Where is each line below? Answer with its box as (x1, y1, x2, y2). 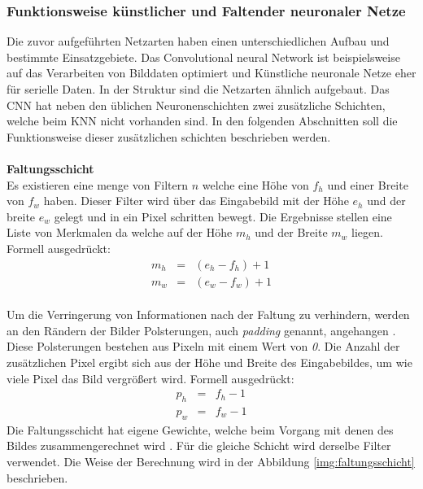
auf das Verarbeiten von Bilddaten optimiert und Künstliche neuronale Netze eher (7, 64, 416, 81)
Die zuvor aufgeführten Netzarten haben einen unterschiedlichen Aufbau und (7, 33, 390, 50)
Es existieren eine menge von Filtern (7, 176, 189, 193)
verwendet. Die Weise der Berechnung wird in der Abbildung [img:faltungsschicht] (7, 453, 415, 469)
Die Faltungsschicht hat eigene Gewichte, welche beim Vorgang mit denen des (7, 421, 394, 438)
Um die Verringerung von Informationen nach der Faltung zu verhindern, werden (7, 306, 410, 323)
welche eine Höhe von (202, 176, 309, 193)
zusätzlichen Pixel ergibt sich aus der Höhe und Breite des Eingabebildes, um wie (7, 353, 412, 370)
